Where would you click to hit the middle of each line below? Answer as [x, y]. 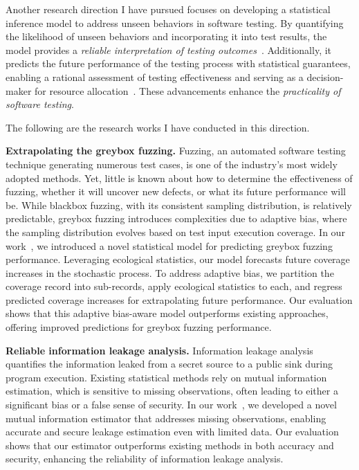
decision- [325, 76]
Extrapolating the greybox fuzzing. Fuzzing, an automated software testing [176, 151]
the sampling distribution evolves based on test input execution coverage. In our [175, 232]
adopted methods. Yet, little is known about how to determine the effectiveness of [179, 178]
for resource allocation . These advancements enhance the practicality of [188, 90]
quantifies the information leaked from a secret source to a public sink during [169, 364]
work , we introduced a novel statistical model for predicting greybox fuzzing [169, 245]
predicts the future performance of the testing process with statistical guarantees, [178, 63]
